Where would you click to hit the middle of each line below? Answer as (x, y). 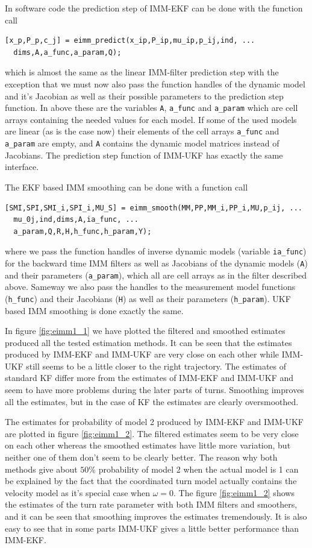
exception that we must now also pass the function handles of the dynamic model (155, 83)
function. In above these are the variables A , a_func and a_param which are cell (151, 108)
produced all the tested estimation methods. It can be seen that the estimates (148, 342)
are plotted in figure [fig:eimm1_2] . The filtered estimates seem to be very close (152, 433)
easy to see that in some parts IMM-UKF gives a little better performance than (152, 528)
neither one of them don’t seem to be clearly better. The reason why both (141, 457)
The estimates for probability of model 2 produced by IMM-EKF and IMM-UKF (154, 422)
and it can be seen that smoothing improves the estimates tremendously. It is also (156, 516)
